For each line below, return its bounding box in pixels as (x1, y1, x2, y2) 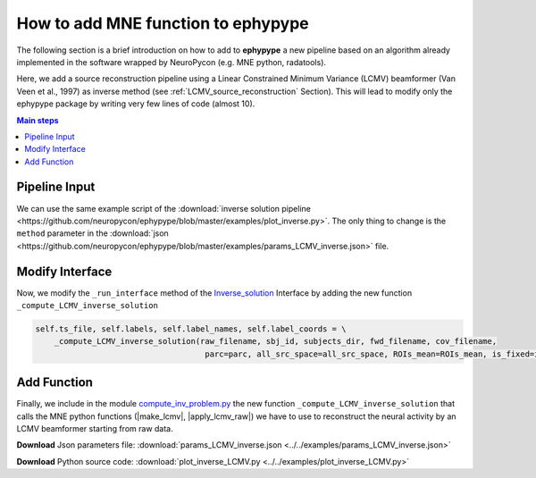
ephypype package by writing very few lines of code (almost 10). (16, 98, 255, 109)
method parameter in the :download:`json (16, 228, 169, 239)
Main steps (16, 114, 59, 125)
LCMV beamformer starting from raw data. (16, 423, 173, 434)
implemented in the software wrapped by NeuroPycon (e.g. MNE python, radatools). (16, 56, 326, 67)
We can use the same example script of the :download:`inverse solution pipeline (16, 203, 312, 214)
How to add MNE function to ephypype (16, 13, 309, 33)
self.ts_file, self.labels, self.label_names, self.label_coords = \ (35, 324, 347, 334)
